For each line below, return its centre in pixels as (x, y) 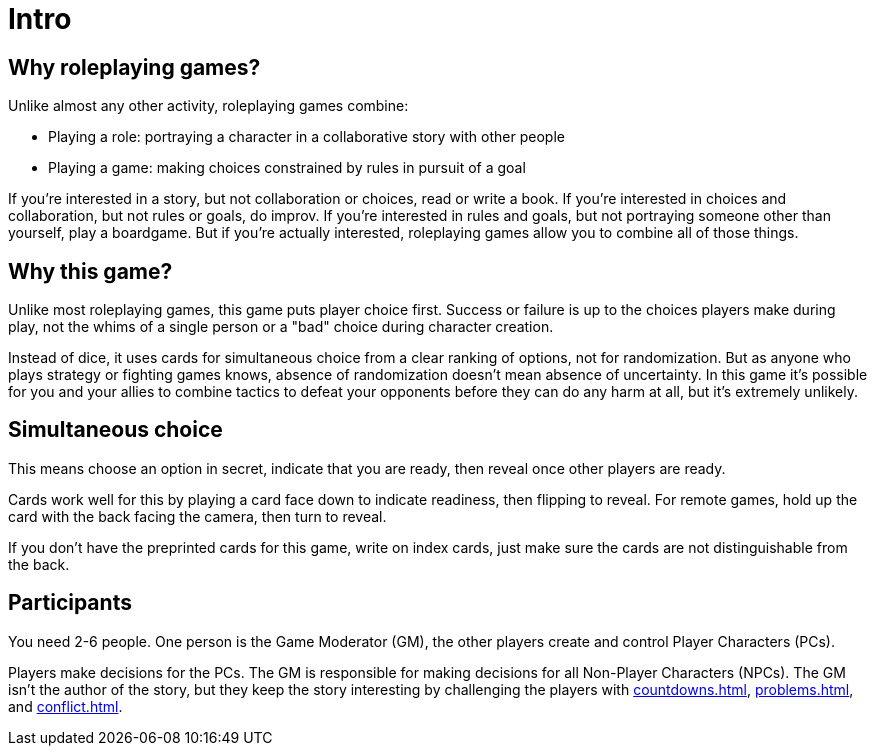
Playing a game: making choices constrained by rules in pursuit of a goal (287, 168)
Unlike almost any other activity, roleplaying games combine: (208, 106)
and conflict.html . (65, 706)
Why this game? (90, 271)
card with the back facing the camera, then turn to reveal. (197, 516)
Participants (70, 603)
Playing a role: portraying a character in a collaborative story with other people (306, 137)
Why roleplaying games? (134, 67)
